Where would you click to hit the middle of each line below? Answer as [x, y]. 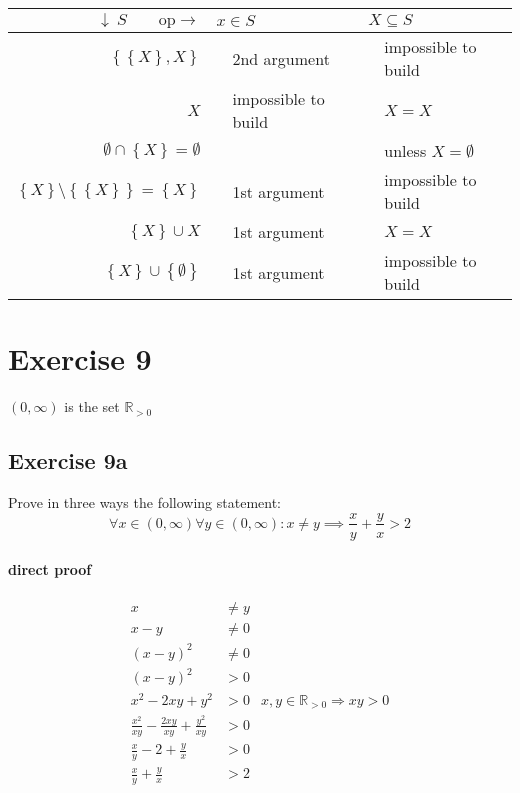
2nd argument [281, 58]
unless [405, 150]
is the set [92, 406]
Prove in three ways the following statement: [145, 501]
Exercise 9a [68, 460]
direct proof [50, 569]
